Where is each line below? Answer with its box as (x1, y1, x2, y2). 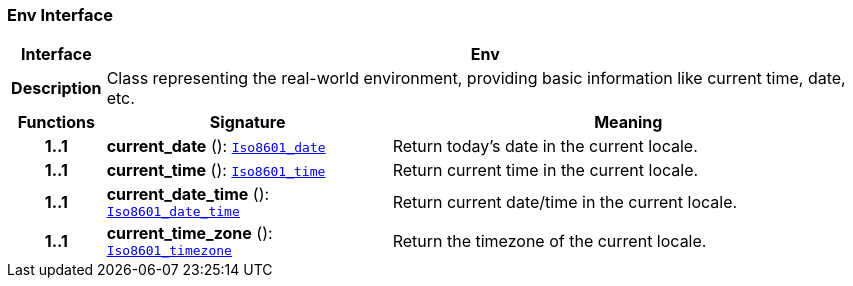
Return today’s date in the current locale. (392, 136, 698, 157)
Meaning (594, 112, 663, 133)
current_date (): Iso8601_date (106, 136, 326, 157)
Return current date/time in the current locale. (392, 191, 738, 212)
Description (11, 78, 102, 99)
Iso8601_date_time (106, 204, 240, 220)
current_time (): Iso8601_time (106, 160, 326, 181)
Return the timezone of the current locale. (392, 230, 707, 251)
